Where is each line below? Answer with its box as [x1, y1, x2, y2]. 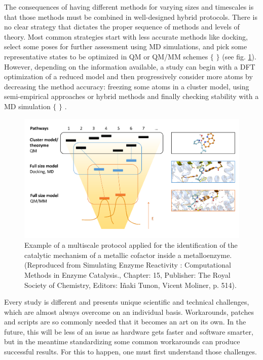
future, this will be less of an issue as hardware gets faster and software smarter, [4, 326, 253, 337]
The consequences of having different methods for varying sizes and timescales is [4, 2, 254, 12]
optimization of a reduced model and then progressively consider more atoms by [4, 71, 253, 82]
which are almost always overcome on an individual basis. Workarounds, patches [4, 306, 254, 317]
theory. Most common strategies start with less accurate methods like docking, [4, 31, 248, 42]
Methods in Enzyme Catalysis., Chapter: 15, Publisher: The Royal [24, 269, 231, 280]
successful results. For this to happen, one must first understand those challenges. [4, 346, 257, 357]
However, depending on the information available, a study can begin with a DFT [4, 61, 255, 72]
